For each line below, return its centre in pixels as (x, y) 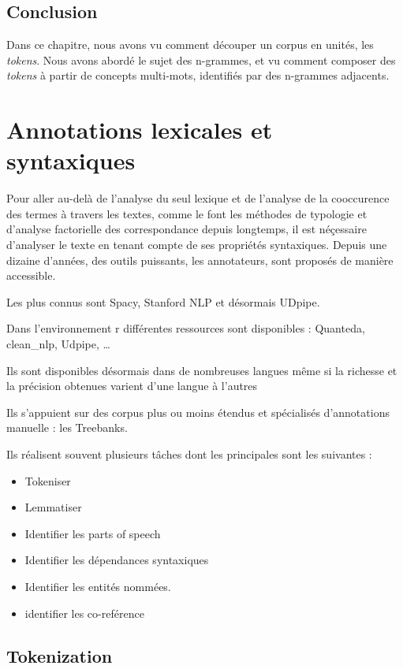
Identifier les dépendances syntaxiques (117, 560)
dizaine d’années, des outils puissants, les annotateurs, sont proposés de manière (200, 260)
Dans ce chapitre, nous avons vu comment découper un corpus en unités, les (190, 45)
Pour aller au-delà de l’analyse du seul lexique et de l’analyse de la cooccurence (198, 198)
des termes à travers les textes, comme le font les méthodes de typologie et (187, 213)
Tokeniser (48, 480)
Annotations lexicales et (140, 130)
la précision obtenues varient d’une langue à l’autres (132, 386)
